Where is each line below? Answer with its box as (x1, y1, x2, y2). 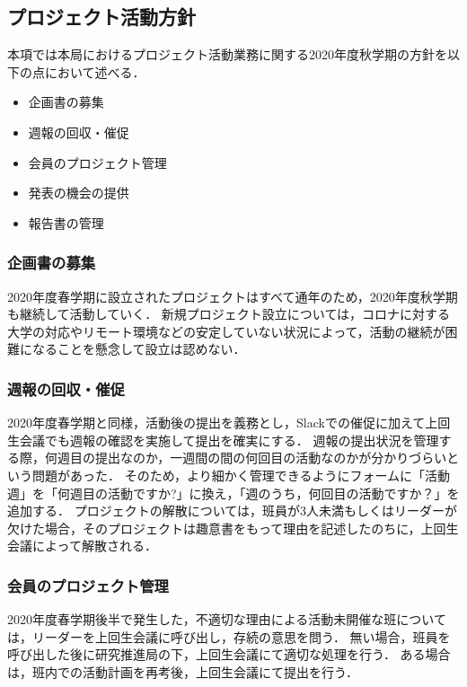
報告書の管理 (28, 213, 104, 232)
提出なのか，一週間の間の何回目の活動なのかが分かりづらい (94, 448, 447, 467)
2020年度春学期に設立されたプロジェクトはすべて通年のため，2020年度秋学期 (7, 286, 458, 305)
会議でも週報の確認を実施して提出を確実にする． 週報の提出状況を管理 (19, 430, 439, 449)
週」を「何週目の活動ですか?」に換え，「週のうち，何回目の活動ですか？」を (7, 483, 460, 502)
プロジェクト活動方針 (7, 3, 196, 31)
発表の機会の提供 (28, 183, 129, 202)
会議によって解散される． (7, 536, 157, 555)
